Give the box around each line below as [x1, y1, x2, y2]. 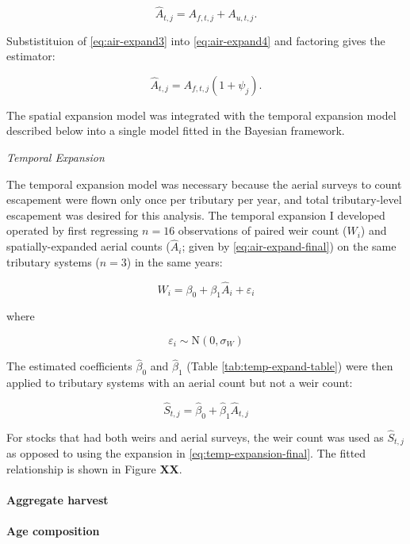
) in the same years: [126, 253, 223, 270]
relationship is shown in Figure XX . [6, 460, 182, 477]
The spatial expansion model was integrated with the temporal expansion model [6, 106, 397, 123]
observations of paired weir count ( [178, 222, 347, 239]
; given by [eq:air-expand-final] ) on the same [182, 238, 397, 255]
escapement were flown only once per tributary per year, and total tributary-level [6, 191, 402, 208]
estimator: [6, 48, 56, 64]
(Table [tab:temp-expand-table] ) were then [186, 358, 393, 374]
